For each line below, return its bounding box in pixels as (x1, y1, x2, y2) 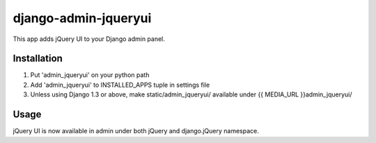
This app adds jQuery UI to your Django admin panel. (13, 35, 165, 43)
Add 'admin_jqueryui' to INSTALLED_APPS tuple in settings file (30, 81, 210, 89)
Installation (13, 53, 63, 65)
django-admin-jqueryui (13, 10, 152, 26)
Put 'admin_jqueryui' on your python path (30, 71, 150, 79)
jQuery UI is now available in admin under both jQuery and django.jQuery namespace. (13, 127, 259, 135)
